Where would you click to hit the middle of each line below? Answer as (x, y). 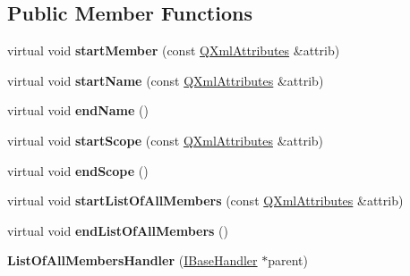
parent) (288, 260)
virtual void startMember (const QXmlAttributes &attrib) (174, 50)
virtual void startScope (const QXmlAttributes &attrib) (166, 140)
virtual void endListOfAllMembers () (118, 230)
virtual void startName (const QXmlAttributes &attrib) (166, 80)
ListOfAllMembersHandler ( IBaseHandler (132, 260)
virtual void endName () (78, 110)
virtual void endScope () (78, 170)
